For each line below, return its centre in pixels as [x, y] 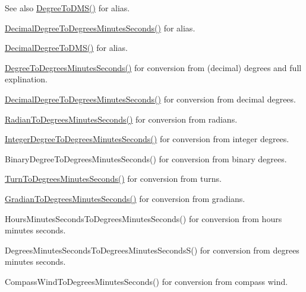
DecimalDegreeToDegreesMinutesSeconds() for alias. [100, 28]
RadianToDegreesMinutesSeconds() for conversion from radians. [121, 119]
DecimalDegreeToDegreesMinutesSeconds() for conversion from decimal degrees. [150, 99]
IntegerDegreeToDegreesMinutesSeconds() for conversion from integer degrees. [147, 139]
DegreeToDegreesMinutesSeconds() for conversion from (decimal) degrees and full [153, 67]
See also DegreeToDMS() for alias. [67, 8]
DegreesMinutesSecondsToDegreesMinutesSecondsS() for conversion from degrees [152, 250]
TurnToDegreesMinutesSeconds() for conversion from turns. [113, 179]
